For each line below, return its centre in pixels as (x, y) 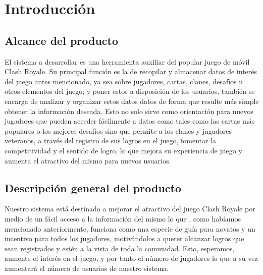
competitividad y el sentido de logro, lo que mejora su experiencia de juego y (123, 150)
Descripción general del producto (93, 187)
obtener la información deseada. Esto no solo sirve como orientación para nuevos (129, 111)
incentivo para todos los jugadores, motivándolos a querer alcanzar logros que (124, 238)
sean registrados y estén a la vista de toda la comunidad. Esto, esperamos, (120, 248)
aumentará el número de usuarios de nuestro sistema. (87, 268)
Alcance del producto (62, 40)
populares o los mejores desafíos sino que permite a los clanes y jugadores (118, 130)
